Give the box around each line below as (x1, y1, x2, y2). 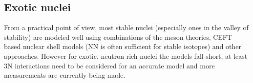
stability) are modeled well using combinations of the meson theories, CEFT (4, 32, 232, 42)
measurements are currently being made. (4, 70, 126, 80)
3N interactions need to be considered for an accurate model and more (4, 60, 215, 70)
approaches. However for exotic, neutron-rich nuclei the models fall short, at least (4, 50, 248, 61)
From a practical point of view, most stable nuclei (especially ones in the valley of (4, 22, 249, 33)
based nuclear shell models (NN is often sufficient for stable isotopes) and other (4, 41, 242, 51)
